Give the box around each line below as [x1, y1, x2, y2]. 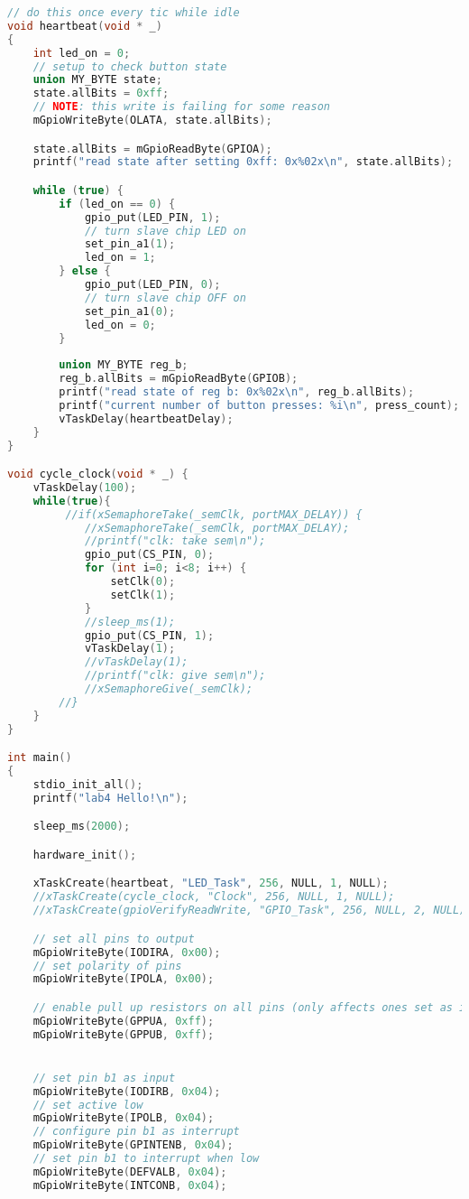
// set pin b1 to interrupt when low [32, 1152, 260, 1166]
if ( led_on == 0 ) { [59, 197, 176, 210]
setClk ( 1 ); [110, 588, 176, 601]
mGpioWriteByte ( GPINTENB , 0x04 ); [32, 1139, 234, 1152]
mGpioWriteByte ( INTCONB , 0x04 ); [32, 1178, 227, 1192]
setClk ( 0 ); [110, 575, 176, 589]
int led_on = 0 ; [32, 46, 131, 60]
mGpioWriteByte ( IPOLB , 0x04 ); [32, 1111, 215, 1125]
